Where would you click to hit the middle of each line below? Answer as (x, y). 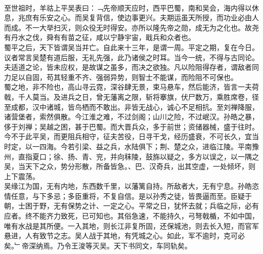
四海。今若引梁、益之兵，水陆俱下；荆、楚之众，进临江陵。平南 (145, 146)
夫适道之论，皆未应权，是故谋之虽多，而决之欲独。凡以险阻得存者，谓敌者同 (131, 67)
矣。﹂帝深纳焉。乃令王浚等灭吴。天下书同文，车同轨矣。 (98, 245)
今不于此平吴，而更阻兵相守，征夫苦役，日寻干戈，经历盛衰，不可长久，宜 (128, 136)
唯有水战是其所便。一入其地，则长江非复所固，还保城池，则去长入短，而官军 (131, 225)
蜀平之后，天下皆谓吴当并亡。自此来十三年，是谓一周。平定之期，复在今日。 (131, 47)
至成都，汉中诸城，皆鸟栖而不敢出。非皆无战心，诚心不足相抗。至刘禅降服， (131, 107)
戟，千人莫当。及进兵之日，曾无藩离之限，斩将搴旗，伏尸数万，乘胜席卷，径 (131, 96)
